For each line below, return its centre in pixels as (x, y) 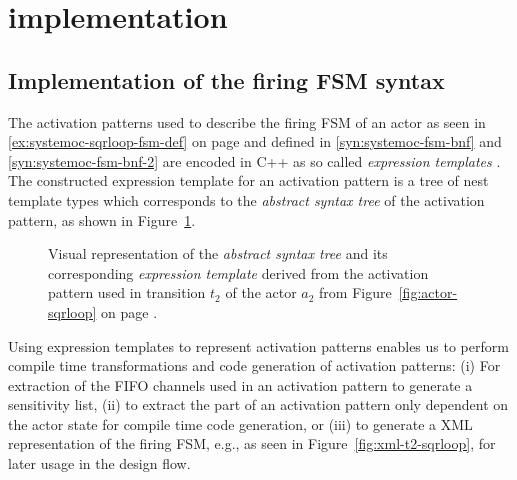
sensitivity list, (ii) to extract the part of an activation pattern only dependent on (258, 404)
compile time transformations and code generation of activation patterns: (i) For (254, 365)
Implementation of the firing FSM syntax (226, 79)
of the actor (261, 292)
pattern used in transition (127, 292)
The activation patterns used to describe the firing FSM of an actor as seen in (247, 121)
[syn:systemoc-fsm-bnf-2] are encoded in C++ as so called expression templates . (254, 160)
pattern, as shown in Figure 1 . (102, 219)
